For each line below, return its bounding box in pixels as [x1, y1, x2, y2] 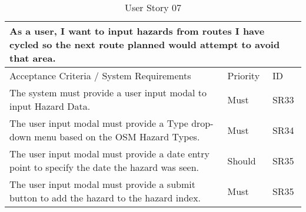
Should [227, 153, 256, 167]
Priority [227, 69, 260, 82]
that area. [9, 51, 56, 65]
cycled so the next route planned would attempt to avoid [9, 38, 280, 51]
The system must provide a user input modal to [9, 86, 207, 99]
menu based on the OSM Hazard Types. [34, 130, 200, 143]
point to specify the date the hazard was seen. [9, 160, 199, 174]
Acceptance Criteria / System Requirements [9, 69, 191, 82]
